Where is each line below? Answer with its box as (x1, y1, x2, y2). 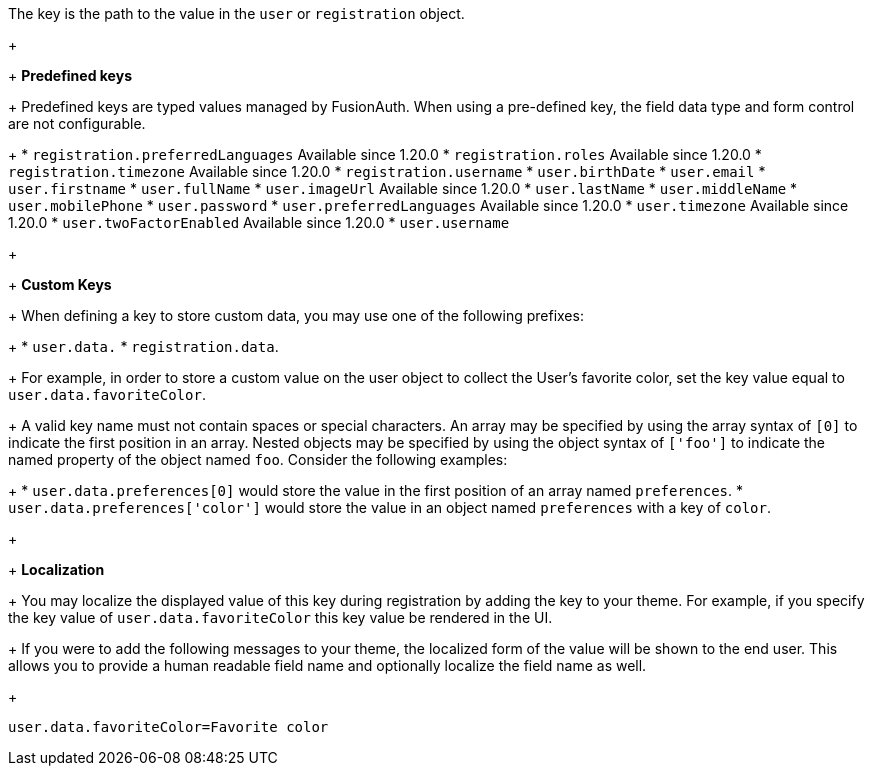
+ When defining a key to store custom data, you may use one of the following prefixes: (8, 307, 584, 324)
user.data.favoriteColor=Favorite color (8, 719, 329, 735)
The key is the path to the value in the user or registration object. (8, 5, 465, 22)
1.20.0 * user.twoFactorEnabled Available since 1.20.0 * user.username (8, 214, 510, 231)
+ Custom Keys (8, 276, 112, 293)
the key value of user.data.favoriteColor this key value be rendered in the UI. (8, 609, 553, 626)
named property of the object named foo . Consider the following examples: (8, 451, 508, 468)
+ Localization (8, 561, 105, 578)
